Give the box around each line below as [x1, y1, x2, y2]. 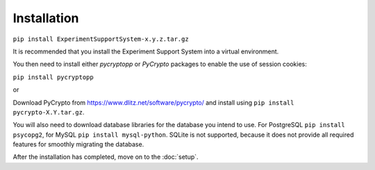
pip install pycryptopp [12, 73, 94, 81]
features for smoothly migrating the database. [12, 140, 144, 148]
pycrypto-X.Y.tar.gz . [12, 108, 85, 116]
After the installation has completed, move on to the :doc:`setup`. [12, 153, 199, 161]
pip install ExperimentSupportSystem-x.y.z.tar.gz [12, 35, 189, 43]
